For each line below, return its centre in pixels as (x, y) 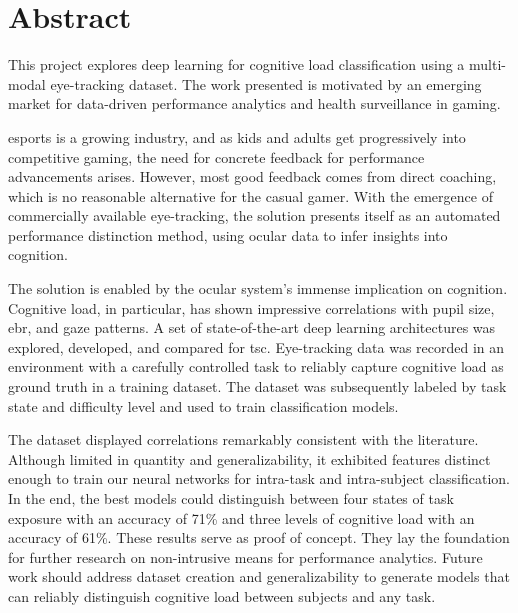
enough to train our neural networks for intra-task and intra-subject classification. (259, 478)
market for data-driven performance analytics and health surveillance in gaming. (254, 103)
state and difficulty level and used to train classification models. (203, 405)
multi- (487, 64)
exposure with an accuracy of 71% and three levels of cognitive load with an (241, 517)
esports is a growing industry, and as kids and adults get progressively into (237, 136)
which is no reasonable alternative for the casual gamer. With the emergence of (250, 195)
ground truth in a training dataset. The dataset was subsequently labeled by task (257, 386)
